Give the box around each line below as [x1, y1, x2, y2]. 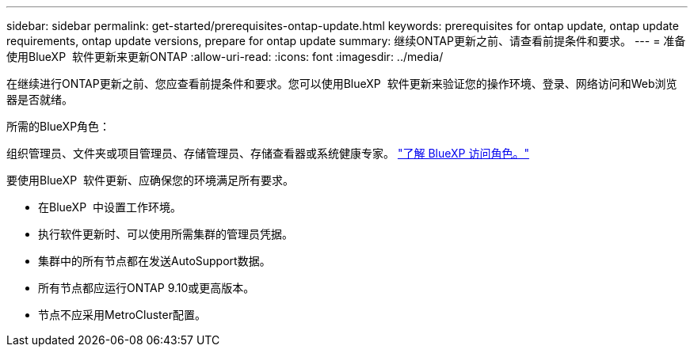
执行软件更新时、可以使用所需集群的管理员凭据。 [38, 227, 293, 241]
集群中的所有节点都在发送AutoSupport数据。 [38, 254, 271, 268]
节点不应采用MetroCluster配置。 [38, 308, 206, 321]
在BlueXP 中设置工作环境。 [38, 200, 181, 214]
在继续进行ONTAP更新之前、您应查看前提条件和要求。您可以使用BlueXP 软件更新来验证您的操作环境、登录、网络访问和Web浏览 [6, 77, 677, 90]
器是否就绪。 [6, 93, 73, 106]
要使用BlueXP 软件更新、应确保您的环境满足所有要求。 [6, 173, 294, 187]
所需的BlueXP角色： [6, 120, 111, 133]
